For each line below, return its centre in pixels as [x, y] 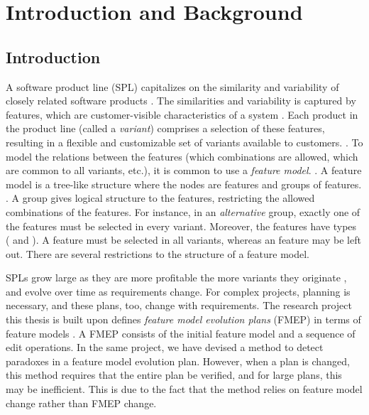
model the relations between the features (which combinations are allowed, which [182, 156]
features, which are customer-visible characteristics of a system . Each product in [182, 114]
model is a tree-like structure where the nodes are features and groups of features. [184, 184]
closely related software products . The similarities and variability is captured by [181, 101]
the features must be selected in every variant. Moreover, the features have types [181, 226]
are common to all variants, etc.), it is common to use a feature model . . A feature [184, 170]
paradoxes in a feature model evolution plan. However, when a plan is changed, [178, 361]
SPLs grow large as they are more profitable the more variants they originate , [176, 277]
